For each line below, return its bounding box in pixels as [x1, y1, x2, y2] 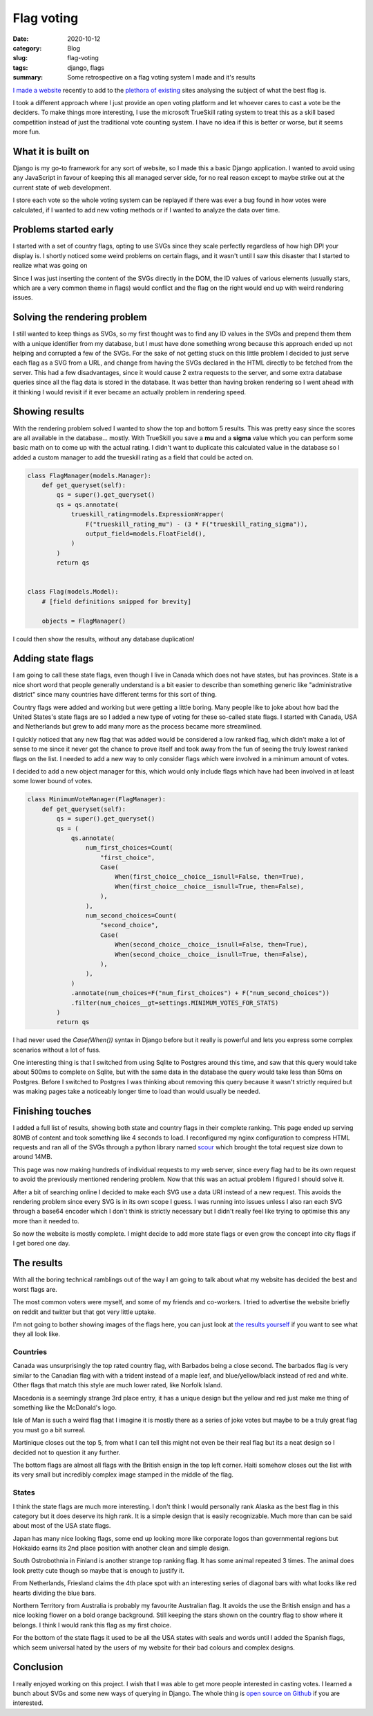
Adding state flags [12, 652, 94, 664]
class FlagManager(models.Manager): [27, 471, 152, 480]
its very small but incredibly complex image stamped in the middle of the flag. [12, 1470, 234, 1479]
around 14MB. [12, 1153, 52, 1161]
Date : [12, 35, 29, 43]
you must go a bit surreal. [12, 1425, 86, 1434]
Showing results [12, 405, 84, 418]
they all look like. [12, 1330, 61, 1338]
